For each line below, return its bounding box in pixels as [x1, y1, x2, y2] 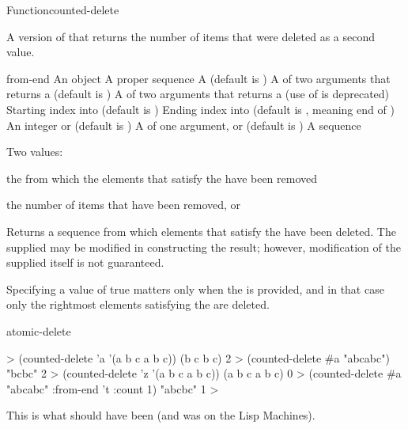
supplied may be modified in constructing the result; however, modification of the [6, 238, 401, 255]
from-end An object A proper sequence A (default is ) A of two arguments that [6, 70, 391, 86]
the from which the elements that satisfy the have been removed [6, 169, 318, 186]
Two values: [6, 143, 63, 160]
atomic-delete [6, 322, 71, 339]
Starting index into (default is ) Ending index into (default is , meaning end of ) [6, 101, 395, 117]
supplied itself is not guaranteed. [6, 254, 164, 271]
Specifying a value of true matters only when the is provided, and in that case [6, 280, 384, 297]
